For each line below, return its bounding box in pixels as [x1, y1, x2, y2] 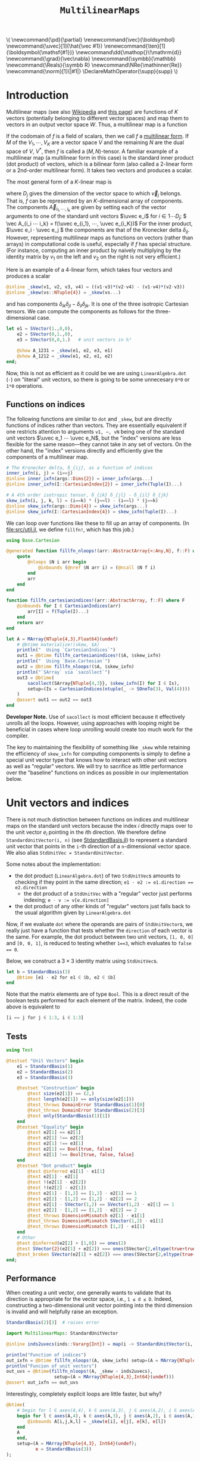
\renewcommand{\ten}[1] [104, 42, 165, 49]
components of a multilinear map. [6, 453, 89, 460]
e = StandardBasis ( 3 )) [35, 1446, 92, 1452]
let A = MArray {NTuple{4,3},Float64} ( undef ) [6, 636, 118, 642]
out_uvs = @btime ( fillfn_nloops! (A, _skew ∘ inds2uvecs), [6, 1369, 153, 1375]
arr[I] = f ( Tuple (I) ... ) [27, 609, 89, 615]
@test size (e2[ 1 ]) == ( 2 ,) [27, 1091, 95, 1097]
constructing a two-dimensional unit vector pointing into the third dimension [6, 1302, 192, 1309]
